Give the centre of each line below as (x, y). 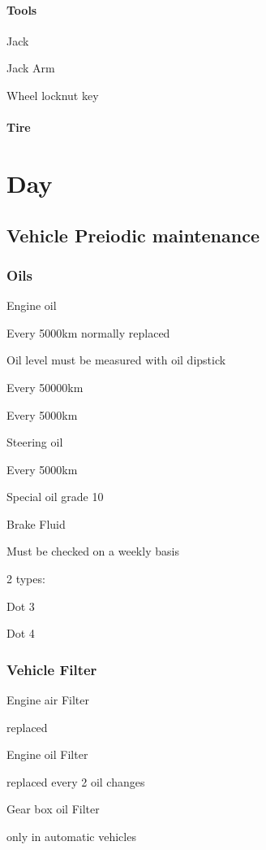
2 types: (26, 579)
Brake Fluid (36, 523)
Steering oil (35, 442)
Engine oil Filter (47, 754)
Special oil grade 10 (55, 497)
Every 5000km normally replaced (88, 332)
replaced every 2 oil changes (76, 781)
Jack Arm (31, 68)
